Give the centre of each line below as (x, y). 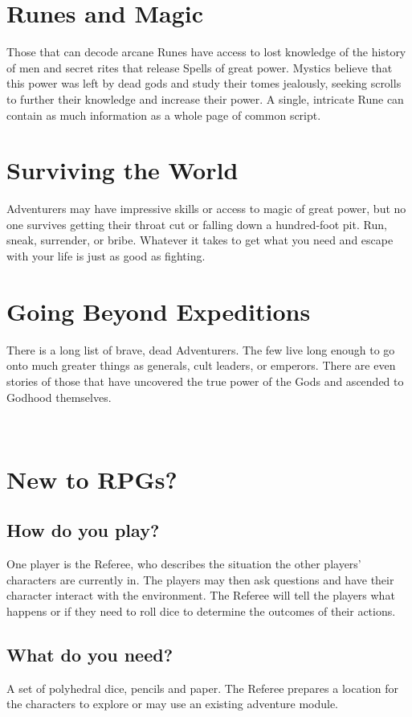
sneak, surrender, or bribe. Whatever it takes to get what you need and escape (200, 240)
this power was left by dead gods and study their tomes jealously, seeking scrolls (204, 83)
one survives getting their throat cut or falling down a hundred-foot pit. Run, (197, 224)
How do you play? (83, 530)
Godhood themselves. (59, 397)
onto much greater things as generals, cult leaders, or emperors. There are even (201, 365)
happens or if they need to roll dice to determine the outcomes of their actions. (201, 611)
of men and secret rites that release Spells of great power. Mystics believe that (200, 67)
